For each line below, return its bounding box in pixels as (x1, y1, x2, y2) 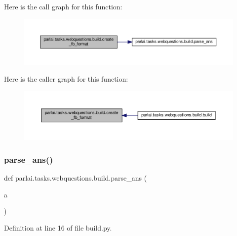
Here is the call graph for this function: (4, 1, 122, 11)
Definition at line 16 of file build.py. (4, 222, 112, 233)
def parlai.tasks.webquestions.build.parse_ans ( (4, 172, 147, 183)
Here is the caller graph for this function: (4, 74, 128, 84)
